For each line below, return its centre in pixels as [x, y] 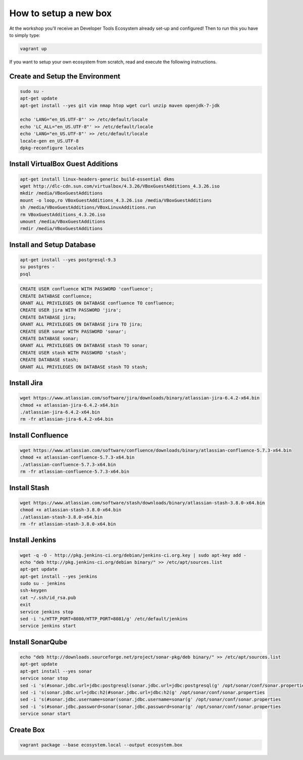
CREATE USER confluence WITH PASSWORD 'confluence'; [87, 289]
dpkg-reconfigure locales [52, 148]
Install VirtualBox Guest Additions [64, 164]
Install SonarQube [38, 642]
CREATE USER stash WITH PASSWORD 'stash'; [73, 352]
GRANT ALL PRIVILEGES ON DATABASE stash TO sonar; [84, 346]
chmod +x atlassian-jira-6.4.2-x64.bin [69, 405]
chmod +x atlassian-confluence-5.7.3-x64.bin [77, 457]
